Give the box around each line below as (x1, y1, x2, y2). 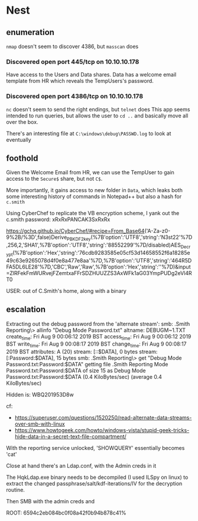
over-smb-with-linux (14, 420, 65, 427)
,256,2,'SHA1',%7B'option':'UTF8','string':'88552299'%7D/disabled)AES (6, 241, 181, 249)
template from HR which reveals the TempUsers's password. (6, 78, 154, 85)
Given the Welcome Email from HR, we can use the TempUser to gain (6, 169, 174, 176)
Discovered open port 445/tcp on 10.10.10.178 (6, 57, 139, 66)
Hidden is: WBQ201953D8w (6, 391, 74, 398)
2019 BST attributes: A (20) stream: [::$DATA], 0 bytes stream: (6, 348, 158, 356)
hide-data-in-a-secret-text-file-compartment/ (14, 433, 127, 440)
